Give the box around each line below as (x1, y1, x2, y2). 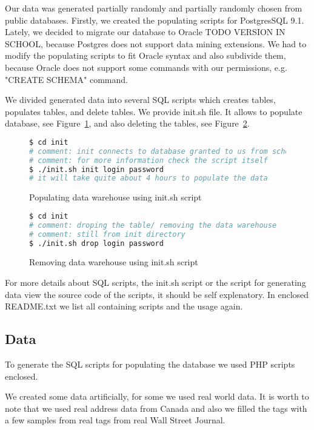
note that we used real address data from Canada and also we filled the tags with (5, 402, 307, 414)
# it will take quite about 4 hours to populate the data (29, 174, 268, 183)
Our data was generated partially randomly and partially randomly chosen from (5, 2, 302, 14)
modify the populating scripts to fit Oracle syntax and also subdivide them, (5, 49, 286, 62)
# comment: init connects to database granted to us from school (29, 147, 298, 156)
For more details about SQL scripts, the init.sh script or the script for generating (5, 276, 306, 288)
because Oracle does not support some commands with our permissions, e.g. (5, 61, 287, 73)
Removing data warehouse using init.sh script (29, 256, 198, 268)
